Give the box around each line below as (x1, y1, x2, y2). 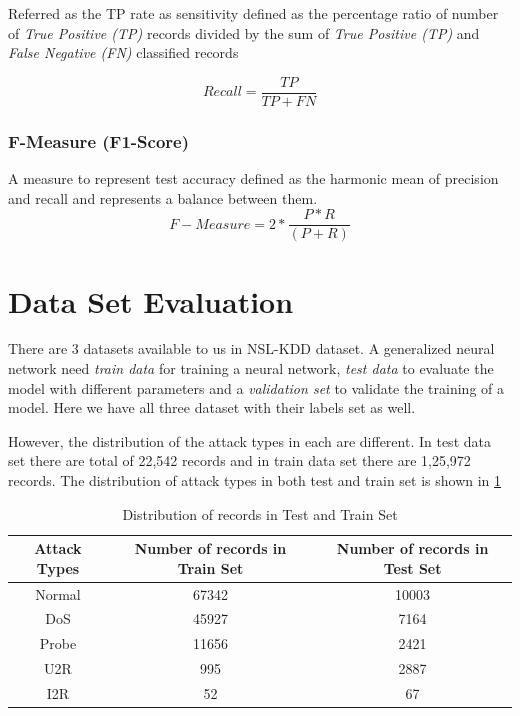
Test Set (383, 557, 442, 578)
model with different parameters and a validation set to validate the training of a (8, 377, 504, 398)
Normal (35, 583, 81, 604)
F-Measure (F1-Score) (8, 128, 189, 153)
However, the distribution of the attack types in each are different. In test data (8, 430, 491, 451)
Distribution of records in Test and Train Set (122, 503, 398, 524)
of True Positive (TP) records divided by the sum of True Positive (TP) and (8, 22, 480, 43)
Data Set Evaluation (8, 280, 294, 321)
